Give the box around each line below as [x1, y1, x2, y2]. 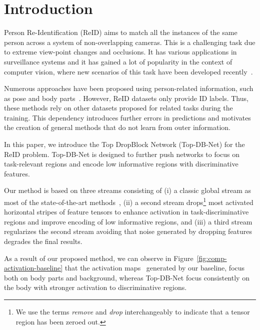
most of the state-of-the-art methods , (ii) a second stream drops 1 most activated [4, 195, 253, 207]
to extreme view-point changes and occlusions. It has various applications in [4, 46, 237, 57]
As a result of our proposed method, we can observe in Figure [4, 252, 193, 263]
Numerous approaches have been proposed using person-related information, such [4, 83, 253, 93]
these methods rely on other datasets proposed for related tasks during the [4, 102, 233, 113]
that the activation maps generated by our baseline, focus [64, 262, 245, 273]
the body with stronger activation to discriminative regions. [4, 282, 187, 292]
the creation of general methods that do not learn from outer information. [4, 122, 231, 132]
